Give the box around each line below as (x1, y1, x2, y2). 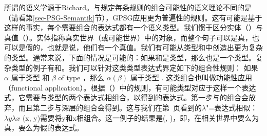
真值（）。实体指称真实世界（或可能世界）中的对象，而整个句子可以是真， (4, 32, 252, 42)
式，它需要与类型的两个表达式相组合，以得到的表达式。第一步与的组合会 (4, 92, 249, 103)
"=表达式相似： (206, 102, 258, 112)
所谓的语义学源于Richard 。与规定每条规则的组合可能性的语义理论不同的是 (4, 2, 252, 12)
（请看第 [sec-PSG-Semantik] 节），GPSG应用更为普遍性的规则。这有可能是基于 (4, 12, 262, 22)
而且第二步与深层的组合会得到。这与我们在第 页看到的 (18, 102, 202, 112)
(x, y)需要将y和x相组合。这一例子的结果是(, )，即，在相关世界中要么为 (22, 112, 259, 123)
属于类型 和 (11, 72, 50, 83)
